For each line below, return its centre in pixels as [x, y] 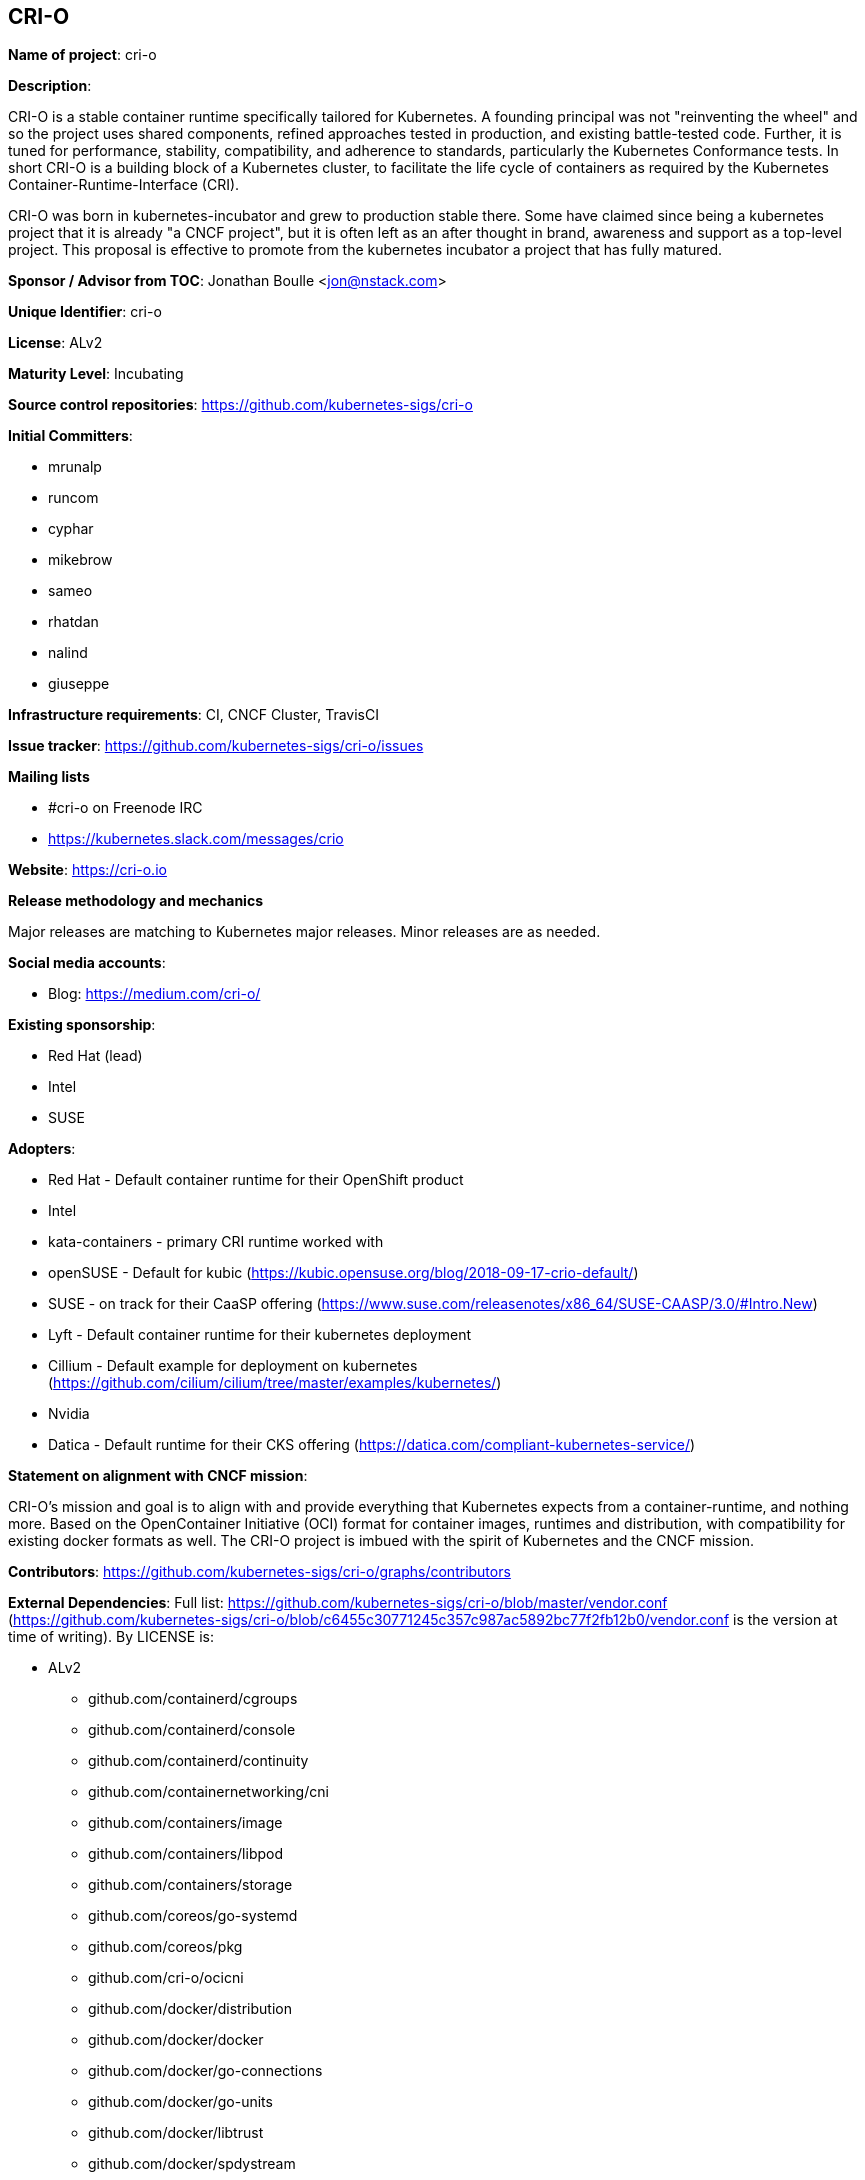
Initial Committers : [70, 436]
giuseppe [79, 684]
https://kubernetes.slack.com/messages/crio [196, 839]
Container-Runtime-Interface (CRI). [124, 185]
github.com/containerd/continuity [198, 1761]
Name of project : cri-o [82, 55]
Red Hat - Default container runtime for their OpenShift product [256, 1180]
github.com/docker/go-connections [205, 2071]
